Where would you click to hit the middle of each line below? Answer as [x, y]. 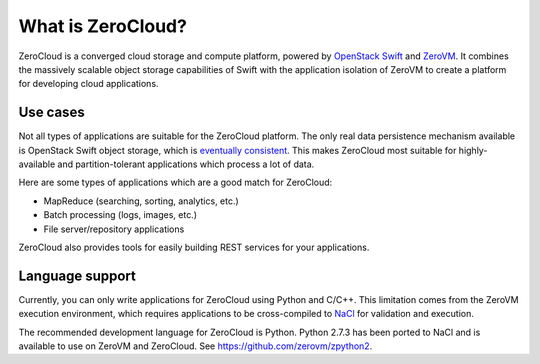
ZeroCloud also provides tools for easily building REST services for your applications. [194, 247]
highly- [473, 150]
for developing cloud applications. [88, 84]
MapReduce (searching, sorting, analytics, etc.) [141, 201]
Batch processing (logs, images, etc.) [120, 215]
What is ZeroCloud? [102, 26]
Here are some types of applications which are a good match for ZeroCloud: [175, 182]
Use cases [51, 112]
